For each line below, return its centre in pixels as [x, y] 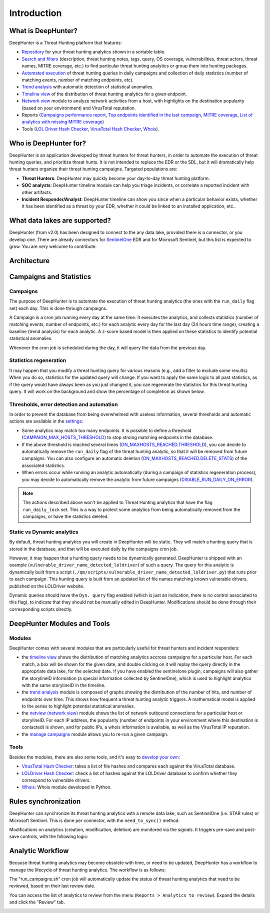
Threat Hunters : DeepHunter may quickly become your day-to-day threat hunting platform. [116, 178]
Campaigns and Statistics [50, 277]
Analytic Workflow [39, 851]
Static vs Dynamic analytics [44, 531]
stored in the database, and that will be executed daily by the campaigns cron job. [93, 549]
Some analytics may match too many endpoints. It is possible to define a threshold [107, 430]
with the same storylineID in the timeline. [64, 685]
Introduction [35, 13]
